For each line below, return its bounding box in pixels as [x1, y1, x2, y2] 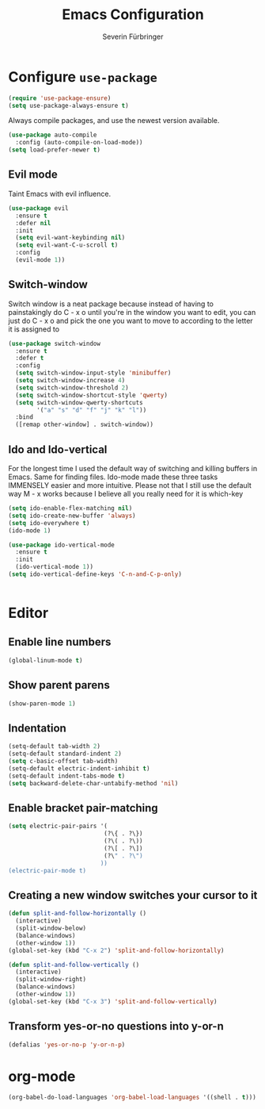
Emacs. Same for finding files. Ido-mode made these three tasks [8, 472, 218, 482]
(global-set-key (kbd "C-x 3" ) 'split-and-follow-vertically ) [8, 997, 218, 1005]
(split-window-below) [15, 924, 87, 932]
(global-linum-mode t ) [8, 656, 83, 664]
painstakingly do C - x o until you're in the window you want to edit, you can [8, 307, 256, 317]
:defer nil [15, 219, 51, 227]
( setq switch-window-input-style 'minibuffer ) [15, 369, 172, 378]
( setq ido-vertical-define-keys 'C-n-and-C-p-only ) [8, 570, 182, 578]
